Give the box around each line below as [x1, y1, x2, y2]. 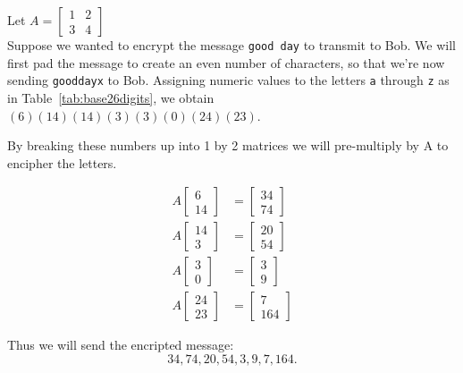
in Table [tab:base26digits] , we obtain [7, 88, 215, 106]
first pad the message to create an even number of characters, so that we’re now [7, 53, 445, 72]
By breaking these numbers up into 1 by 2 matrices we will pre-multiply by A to [7, 136, 449, 155]
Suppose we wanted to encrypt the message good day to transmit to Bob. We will [7, 36, 456, 54]
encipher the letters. [7, 153, 117, 172]
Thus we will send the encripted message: [7, 335, 234, 354]
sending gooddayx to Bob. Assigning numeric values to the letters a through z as [7, 71, 450, 89]
